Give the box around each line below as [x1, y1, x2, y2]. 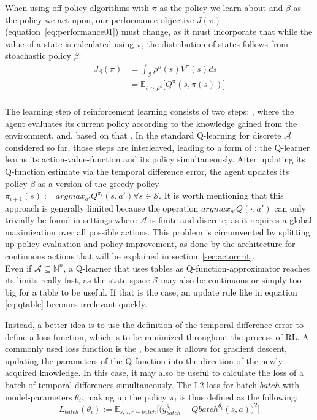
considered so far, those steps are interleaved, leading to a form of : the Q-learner [5, 140, 310, 153]
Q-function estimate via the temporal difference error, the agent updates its [5, 164, 289, 177]
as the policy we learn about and [159, 1, 283, 13]
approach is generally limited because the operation [5, 201, 199, 214]
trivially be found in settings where [5, 213, 137, 226]
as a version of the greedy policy [37, 177, 159, 189]
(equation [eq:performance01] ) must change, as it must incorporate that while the [5, 25, 313, 38]
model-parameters [5, 390, 72, 403]
